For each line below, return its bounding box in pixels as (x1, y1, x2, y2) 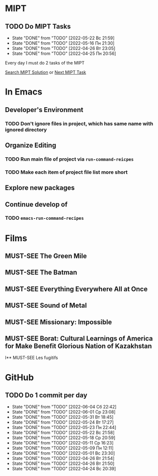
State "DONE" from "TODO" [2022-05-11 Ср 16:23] (12, 440, 114, 446)
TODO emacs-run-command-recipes (5, 214, 84, 221)
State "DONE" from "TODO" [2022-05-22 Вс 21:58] (12, 430, 115, 436)
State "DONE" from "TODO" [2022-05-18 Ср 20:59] (12, 435, 115, 441)
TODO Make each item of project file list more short (5, 168, 128, 175)
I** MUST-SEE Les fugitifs (5, 355, 58, 361)
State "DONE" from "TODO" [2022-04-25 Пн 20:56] (12, 50, 116, 56)
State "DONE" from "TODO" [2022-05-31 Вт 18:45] (12, 414, 114, 420)
